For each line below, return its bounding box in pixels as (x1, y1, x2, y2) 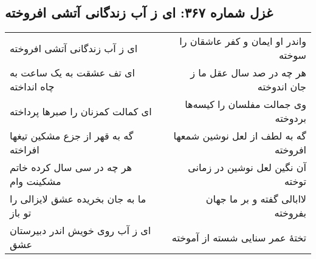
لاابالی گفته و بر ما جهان (205, 192, 306, 206)
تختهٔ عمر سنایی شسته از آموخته (171, 230, 306, 244)
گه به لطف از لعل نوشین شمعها (173, 129, 306, 143)
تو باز (10, 206, 32, 220)
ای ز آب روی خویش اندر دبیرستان (10, 223, 151, 238)
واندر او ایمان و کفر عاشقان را (179, 34, 306, 49)
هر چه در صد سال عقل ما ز (190, 66, 306, 80)
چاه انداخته (10, 79, 55, 94)
